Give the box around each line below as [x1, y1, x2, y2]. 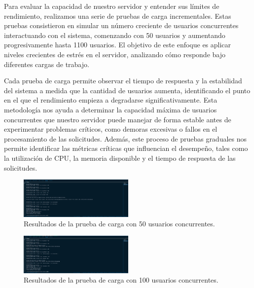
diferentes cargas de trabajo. [4, 59, 89, 69]
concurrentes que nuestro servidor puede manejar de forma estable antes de [4, 114, 231, 124]
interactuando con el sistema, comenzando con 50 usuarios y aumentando [4, 30, 225, 40]
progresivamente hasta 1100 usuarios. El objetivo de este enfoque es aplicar [4, 39, 231, 50]
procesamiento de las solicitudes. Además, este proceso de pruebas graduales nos [4, 133, 247, 144]
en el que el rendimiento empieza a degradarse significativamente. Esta [4, 95, 218, 105]
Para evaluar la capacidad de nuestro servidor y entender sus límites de [4, 1, 219, 11]
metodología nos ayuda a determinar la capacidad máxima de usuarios [4, 104, 217, 114]
